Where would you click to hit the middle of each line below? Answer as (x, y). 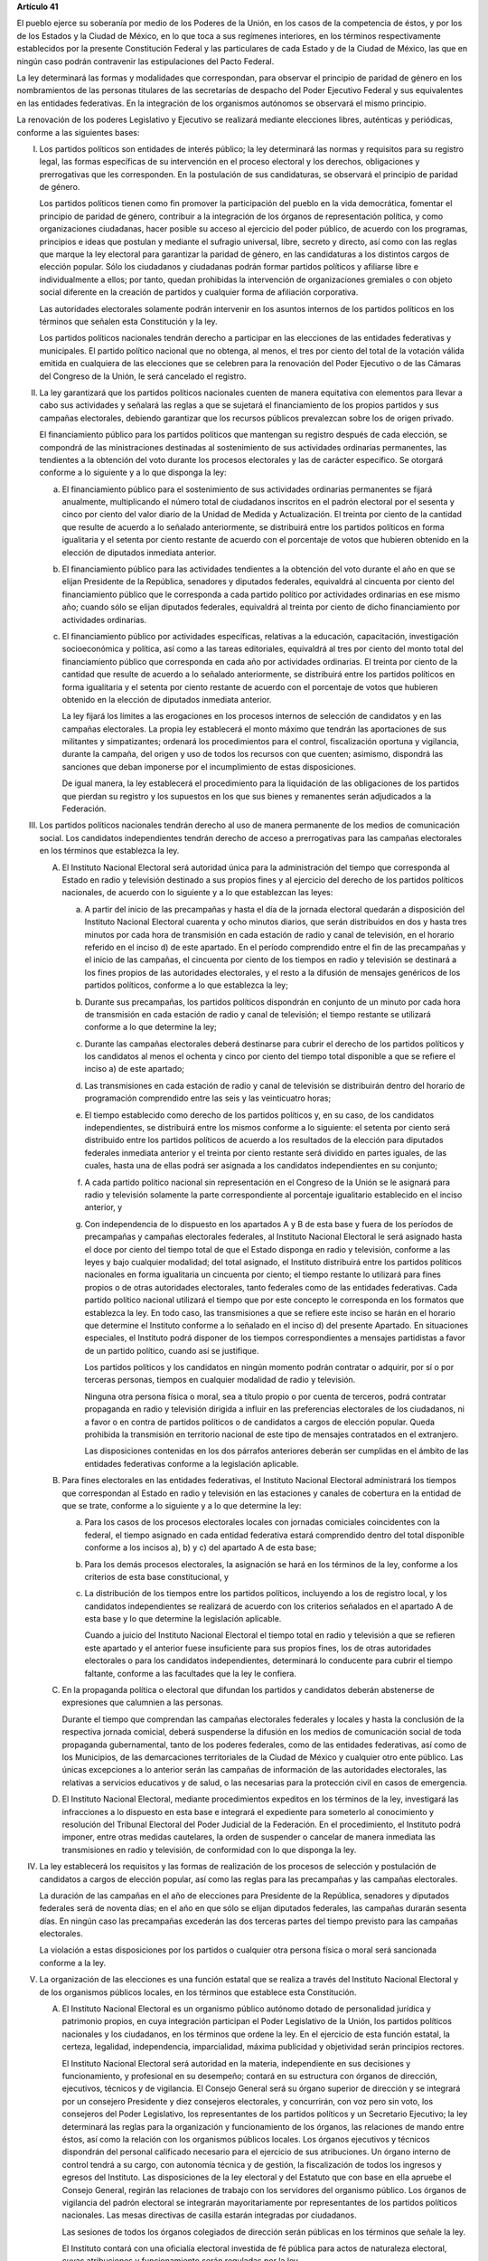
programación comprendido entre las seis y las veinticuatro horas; (208, 1098)
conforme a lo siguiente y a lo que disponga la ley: (133, 473)
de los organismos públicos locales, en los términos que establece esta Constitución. (198, 1992)
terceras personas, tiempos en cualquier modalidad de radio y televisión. (220, 1380)
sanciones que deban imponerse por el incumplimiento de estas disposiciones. (209, 766)
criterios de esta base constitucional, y (157, 1576)
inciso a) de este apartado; (135, 1069)
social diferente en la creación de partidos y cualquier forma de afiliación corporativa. (199, 292)
